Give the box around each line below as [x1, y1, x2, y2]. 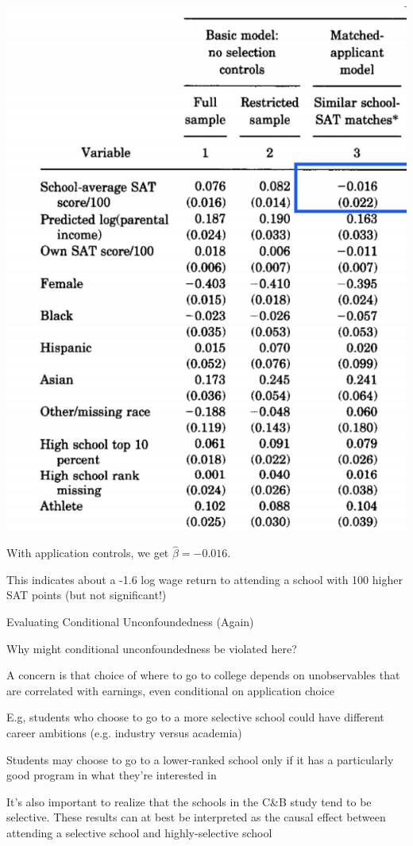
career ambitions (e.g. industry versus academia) [6, 725, 242, 741]
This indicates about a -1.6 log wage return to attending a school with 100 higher [6, 571, 403, 587]
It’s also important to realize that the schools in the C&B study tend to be [6, 793, 372, 809]
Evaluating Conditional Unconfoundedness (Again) [6, 613, 254, 630]
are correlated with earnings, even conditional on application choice [6, 682, 334, 698]
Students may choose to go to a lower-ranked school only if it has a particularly [6, 751, 394, 767]
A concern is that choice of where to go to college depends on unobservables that [6, 667, 400, 683]
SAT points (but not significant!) [6, 586, 167, 603]
